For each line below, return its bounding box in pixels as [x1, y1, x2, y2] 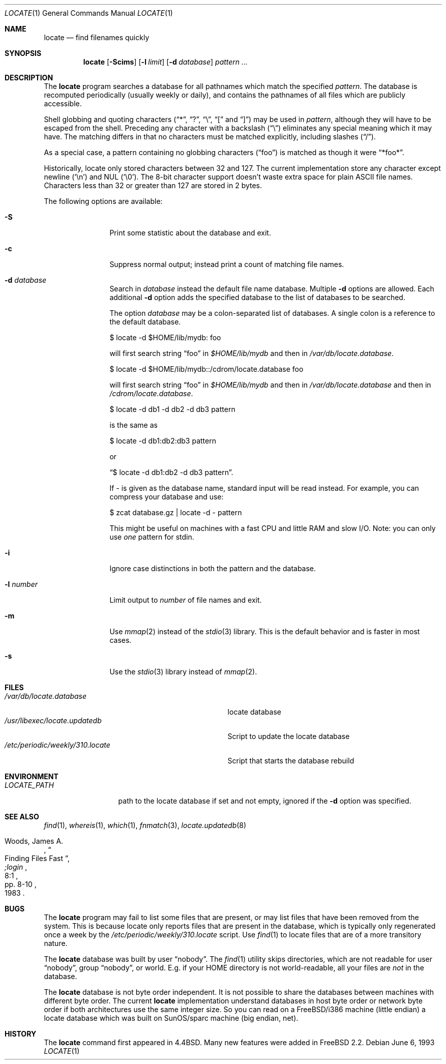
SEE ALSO [5, 812, 39, 821]
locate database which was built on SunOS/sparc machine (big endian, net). [44, 1014, 299, 1022]
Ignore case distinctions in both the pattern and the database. [109, 564, 316, 573]
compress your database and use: [109, 492, 224, 501]
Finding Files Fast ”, [5, 854, 70, 863]
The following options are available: [44, 197, 163, 205]
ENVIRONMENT [5, 772, 58, 781]
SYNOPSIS [5, 49, 42, 57]
